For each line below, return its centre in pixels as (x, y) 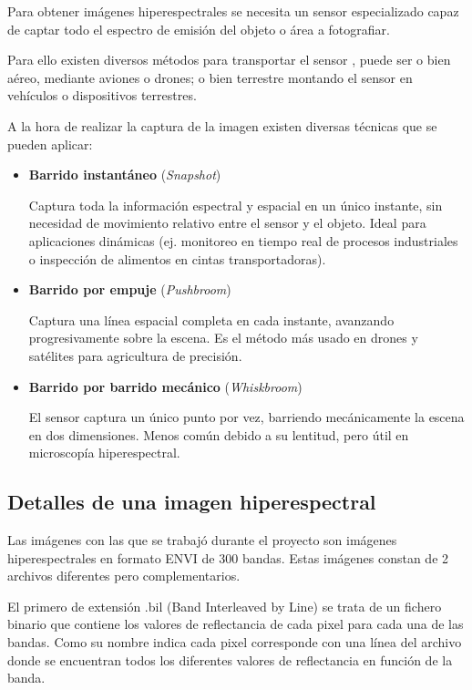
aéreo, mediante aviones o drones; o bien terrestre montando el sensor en (210, 77)
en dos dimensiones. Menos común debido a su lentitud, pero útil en (219, 434)
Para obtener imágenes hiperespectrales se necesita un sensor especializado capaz (233, 11)
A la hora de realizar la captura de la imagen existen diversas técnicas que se (222, 125)
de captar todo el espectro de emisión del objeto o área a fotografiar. (199, 29)
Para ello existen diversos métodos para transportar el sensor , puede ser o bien (229, 60)
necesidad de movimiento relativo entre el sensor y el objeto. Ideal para (227, 223)
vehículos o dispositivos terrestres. (102, 95)
